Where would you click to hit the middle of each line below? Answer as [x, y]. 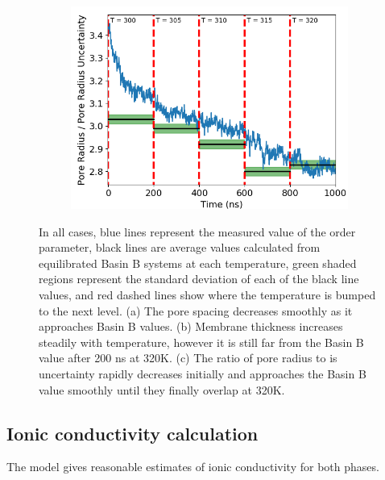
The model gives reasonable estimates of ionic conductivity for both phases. [193, 467]
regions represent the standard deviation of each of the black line [199, 279]
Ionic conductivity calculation [132, 433]
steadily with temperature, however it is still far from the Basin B [201, 342]
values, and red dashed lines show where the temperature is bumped [207, 294]
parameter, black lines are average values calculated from [180, 247]
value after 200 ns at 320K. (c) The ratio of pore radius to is [188, 358]
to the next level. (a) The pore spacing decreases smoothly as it [196, 310]
